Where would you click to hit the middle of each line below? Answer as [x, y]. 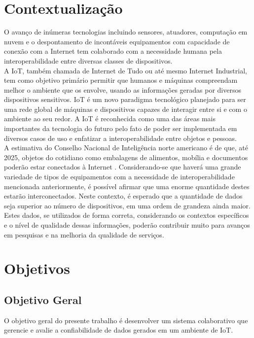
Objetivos [37, 268]
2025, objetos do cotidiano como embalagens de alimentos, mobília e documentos [126, 157]
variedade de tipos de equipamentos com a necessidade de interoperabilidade [119, 177]
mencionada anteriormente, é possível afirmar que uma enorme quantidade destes [127, 186]
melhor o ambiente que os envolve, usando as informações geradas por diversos [123, 89]
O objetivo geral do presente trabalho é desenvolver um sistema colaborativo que [126, 320]
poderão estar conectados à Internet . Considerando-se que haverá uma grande [123, 167]
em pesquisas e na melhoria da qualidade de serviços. [84, 234]
